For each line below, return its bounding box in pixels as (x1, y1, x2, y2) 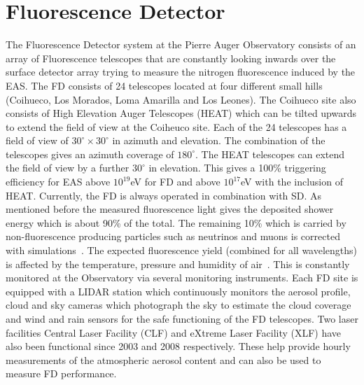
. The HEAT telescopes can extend (195, 146, 345, 161)
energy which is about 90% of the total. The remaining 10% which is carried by (6, 215, 346, 230)
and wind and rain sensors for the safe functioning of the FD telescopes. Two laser (6, 311, 358, 325)
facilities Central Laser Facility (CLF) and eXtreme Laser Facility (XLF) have (6, 325, 342, 339)
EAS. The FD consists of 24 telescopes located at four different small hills (6, 78, 323, 92)
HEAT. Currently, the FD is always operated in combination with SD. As (6, 188, 322, 202)
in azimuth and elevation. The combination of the (112, 133, 325, 148)
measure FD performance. (6, 366, 117, 381)
